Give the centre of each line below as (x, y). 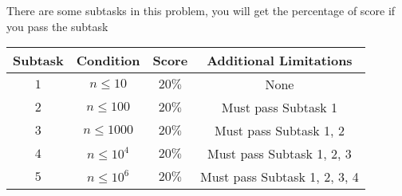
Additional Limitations (280, 61)
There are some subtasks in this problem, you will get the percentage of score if (201, 10)
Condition (108, 61)
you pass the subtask (57, 26)
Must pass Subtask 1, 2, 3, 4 (280, 177)
